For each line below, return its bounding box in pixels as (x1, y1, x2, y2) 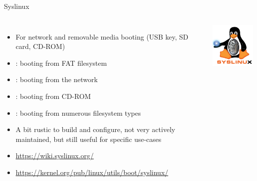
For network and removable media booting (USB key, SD (15, 31, 188, 42)
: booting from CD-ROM (15, 90, 91, 101)
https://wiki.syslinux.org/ (15, 150, 94, 161)
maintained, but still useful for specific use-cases (15, 134, 162, 144)
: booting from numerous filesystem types (15, 107, 141, 118)
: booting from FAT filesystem (15, 57, 107, 68)
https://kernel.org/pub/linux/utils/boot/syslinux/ (15, 167, 169, 177)
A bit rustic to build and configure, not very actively (15, 124, 175, 135)
